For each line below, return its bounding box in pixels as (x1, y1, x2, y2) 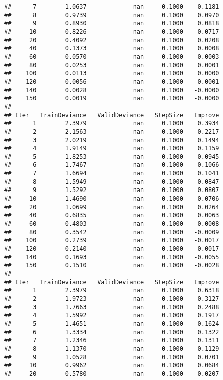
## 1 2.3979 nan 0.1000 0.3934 (4, 120, 219, 127)
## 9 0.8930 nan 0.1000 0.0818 (4, 20, 219, 27)
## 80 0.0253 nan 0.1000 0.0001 (4, 61, 219, 69)
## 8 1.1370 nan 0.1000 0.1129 (4, 345, 219, 352)
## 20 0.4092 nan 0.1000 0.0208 (4, 36, 219, 44)
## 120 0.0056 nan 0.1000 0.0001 (4, 78, 219, 85)
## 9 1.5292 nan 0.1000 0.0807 (4, 186, 219, 194)
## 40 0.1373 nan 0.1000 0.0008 (4, 45, 219, 52)
